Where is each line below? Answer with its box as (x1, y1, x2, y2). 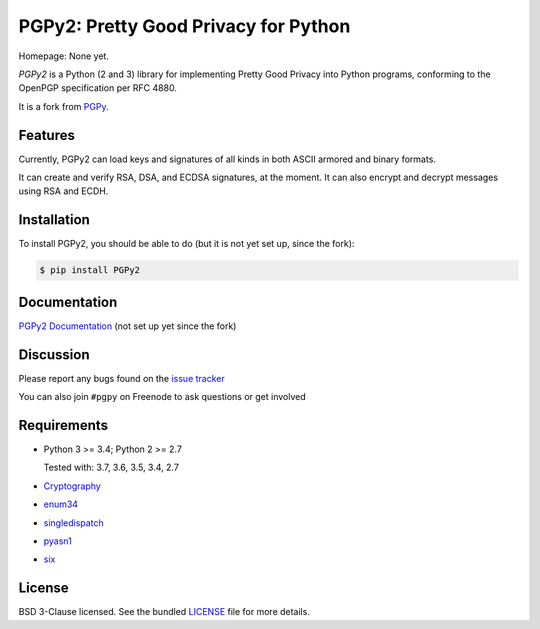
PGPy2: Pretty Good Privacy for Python (18, 15, 351, 37)
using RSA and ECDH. (18, 185, 109, 197)
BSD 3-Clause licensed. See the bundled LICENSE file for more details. (18, 606, 310, 618)
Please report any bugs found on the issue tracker (18, 372, 225, 384)
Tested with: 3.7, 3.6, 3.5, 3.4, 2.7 (43, 461, 180, 474)
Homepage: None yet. (18, 50, 110, 62)
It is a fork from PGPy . (18, 100, 109, 112)
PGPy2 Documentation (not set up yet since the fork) (18, 320, 237, 332)
